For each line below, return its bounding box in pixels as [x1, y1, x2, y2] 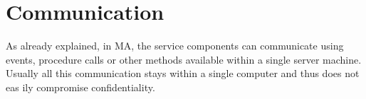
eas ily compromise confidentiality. [6, 79, 155, 94]
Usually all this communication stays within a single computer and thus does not [6, 66, 360, 81]
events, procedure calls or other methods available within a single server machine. [6, 52, 362, 66]
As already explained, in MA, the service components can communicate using [6, 38, 344, 53]
